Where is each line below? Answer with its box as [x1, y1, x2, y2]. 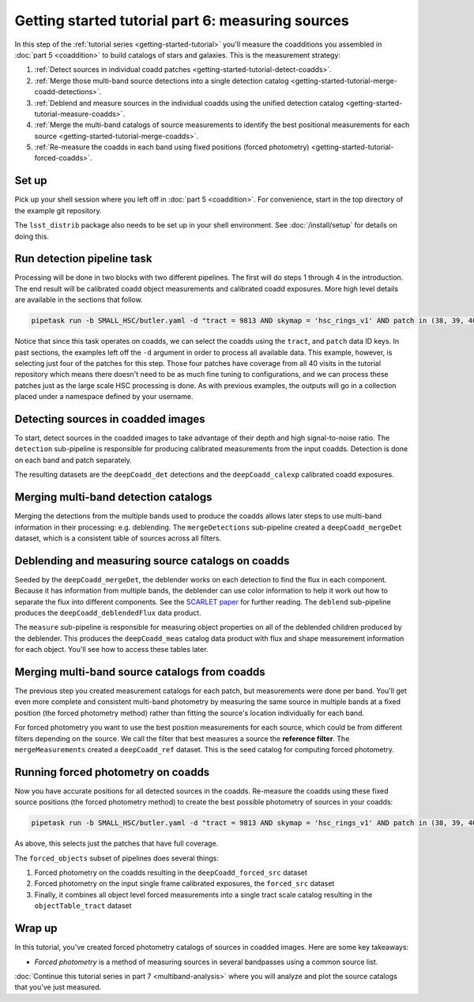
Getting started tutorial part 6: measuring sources [14, 12, 349, 29]
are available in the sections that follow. [14, 295, 143, 304]
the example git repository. [14, 205, 102, 215]
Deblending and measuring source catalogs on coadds [14, 554, 290, 567]
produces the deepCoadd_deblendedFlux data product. [14, 608, 201, 617]
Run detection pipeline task [14, 252, 152, 266]
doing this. [14, 232, 49, 241]
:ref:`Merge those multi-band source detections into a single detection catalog [34, 76, 289, 85]
